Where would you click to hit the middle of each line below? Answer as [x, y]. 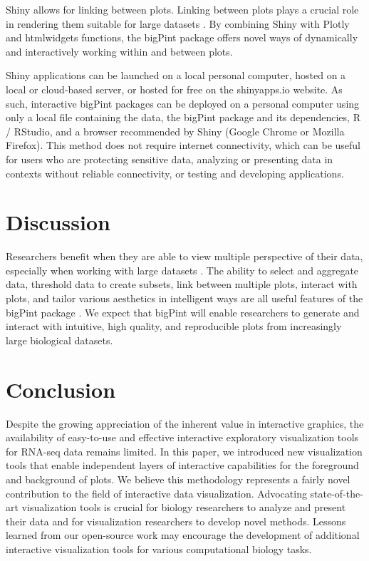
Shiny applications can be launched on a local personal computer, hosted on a [176, 75]
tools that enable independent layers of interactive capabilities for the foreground [182, 465]
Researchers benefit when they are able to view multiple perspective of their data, [184, 256]
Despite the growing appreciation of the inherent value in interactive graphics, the [185, 423]
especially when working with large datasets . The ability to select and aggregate [182, 270]
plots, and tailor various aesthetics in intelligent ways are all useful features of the [184, 298]
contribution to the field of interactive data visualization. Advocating [156, 493]
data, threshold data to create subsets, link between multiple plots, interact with [182, 284]
